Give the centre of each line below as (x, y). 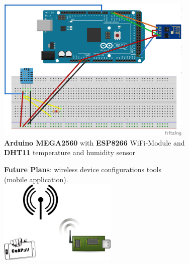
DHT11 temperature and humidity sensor (70, 152)
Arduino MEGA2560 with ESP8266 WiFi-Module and (94, 142)
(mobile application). (36, 179)
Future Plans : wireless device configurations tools (83, 169)
